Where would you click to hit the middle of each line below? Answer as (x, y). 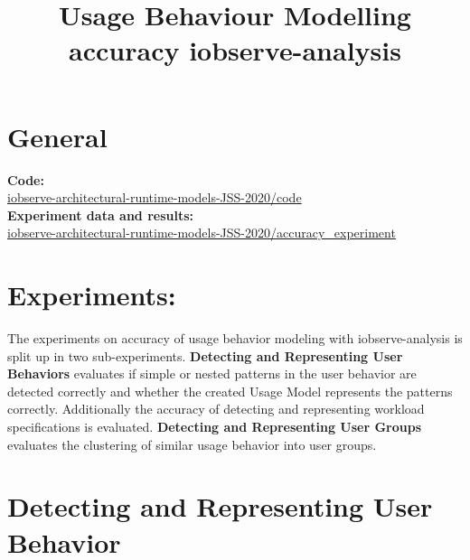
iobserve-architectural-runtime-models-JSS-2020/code (155, 197)
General (57, 136)
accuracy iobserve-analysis (235, 50)
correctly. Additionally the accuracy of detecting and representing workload (216, 409)
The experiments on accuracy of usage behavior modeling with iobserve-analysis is (235, 338)
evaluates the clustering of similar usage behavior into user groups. (192, 444)
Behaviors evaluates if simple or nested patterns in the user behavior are (212, 373)
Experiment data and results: (101, 215)
